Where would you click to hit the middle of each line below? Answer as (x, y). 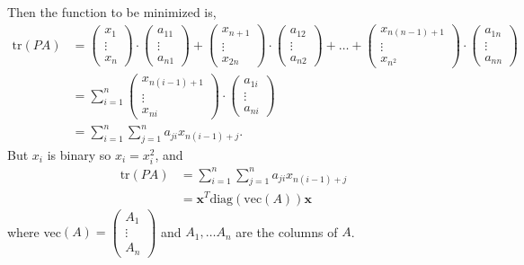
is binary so (79, 154)
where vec (34, 231)
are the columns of (287, 231)
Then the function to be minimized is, (112, 12)
